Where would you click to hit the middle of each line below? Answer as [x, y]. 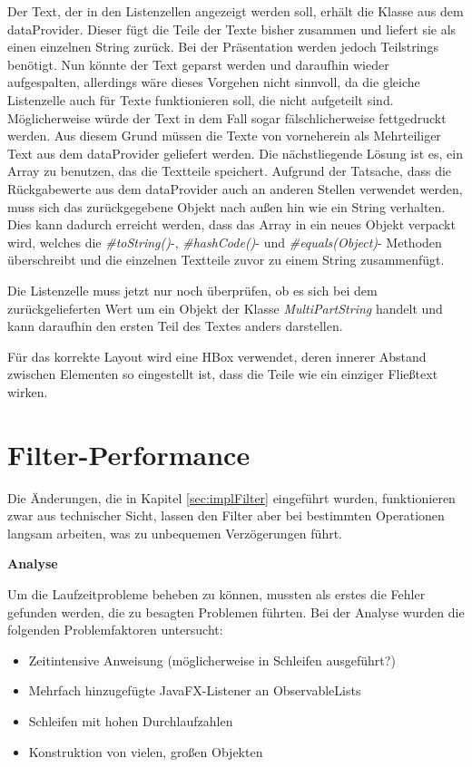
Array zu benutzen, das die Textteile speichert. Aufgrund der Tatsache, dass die [230, 171]
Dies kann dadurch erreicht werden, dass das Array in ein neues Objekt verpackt [231, 224]
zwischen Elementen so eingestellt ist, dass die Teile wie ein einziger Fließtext [223, 374]
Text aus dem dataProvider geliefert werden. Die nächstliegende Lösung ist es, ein [235, 153]
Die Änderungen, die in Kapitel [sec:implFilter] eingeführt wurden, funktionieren [231, 497]
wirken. [28, 391]
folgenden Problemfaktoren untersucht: [115, 630]
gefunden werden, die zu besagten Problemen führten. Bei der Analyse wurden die [236, 612]
